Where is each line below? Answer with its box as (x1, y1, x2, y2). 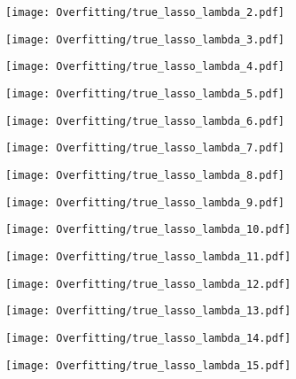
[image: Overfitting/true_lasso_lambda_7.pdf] (5, 142, 284, 155)
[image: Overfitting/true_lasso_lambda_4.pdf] (5, 60, 284, 73)
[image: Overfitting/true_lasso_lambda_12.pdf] (5, 277, 292, 290)
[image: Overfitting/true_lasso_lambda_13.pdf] (5, 305, 292, 318)
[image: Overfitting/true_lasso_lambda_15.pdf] (5, 359, 292, 372)
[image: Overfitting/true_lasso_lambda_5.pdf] (5, 87, 284, 100)
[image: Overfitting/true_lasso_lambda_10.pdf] (5, 223, 292, 236)
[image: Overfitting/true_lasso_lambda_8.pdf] (5, 168, 284, 182)
